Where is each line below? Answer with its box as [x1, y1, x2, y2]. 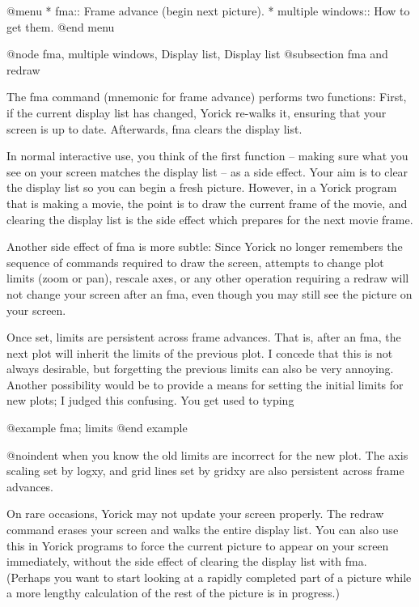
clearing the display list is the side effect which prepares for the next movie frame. [6, 210, 413, 227]
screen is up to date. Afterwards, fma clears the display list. [6, 120, 303, 137]
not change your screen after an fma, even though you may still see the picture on [6, 285, 413, 302]
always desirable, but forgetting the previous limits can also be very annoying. [6, 360, 394, 377]
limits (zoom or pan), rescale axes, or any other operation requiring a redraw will [6, 270, 409, 287]
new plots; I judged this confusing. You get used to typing [6, 392, 294, 409]
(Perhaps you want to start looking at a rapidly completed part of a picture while [6, 568, 412, 585]
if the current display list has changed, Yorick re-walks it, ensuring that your [6, 104, 387, 121]
